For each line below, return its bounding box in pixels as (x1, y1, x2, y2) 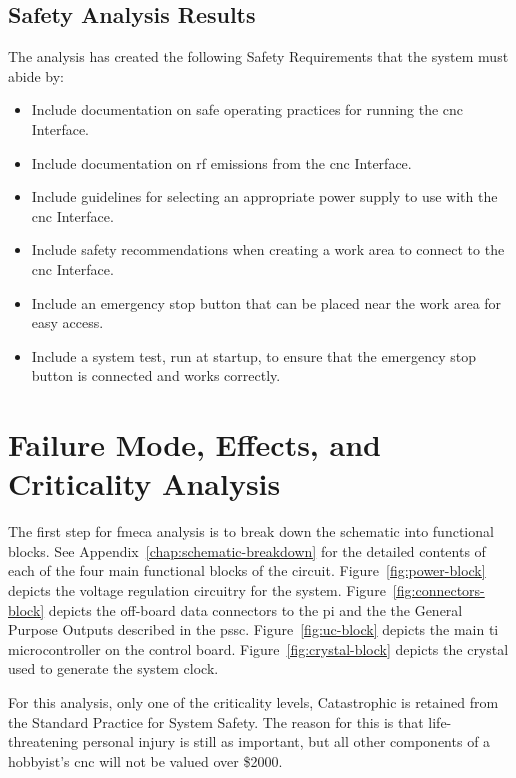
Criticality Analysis (8, 463, 281, 504)
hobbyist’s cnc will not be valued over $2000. (8, 750, 283, 771)
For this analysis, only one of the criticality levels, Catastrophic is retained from (8, 691, 499, 712)
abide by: (8, 65, 65, 86)
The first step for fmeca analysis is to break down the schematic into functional (8, 521, 494, 542)
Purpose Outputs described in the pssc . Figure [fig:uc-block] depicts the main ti (8, 619, 499, 640)
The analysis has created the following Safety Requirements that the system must (8, 46, 509, 67)
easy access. (31, 312, 104, 333)
